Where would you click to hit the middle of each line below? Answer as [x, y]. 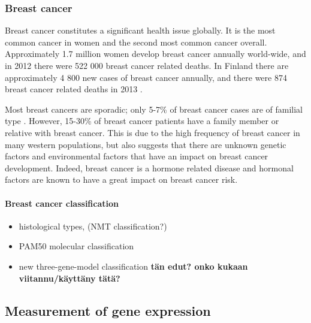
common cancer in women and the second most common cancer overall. [136, 42]
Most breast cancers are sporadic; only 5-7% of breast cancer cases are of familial [154, 109]
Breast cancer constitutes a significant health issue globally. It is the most [140, 30]
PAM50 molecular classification [76, 246]
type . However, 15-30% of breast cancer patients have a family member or [142, 121]
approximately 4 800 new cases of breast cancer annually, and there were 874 [146, 77]
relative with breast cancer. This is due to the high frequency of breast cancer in [153, 132]
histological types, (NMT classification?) [93, 226]
